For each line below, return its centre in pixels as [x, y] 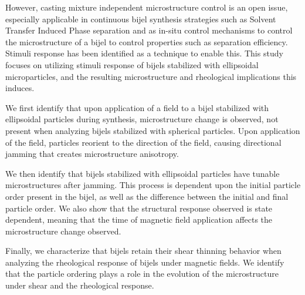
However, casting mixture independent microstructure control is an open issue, [147, 7]
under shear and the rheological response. [80, 285]
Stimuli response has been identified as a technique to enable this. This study [144, 53]
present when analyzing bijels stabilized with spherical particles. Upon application [153, 130]
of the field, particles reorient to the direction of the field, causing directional [143, 142]
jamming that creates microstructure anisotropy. [92, 154]
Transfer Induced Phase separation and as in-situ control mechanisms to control [149, 30]
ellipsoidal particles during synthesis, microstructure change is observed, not [142, 119]
